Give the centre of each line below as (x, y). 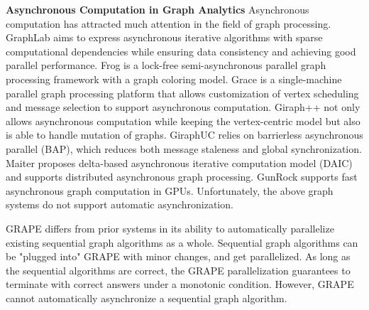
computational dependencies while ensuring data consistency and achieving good (181, 51)
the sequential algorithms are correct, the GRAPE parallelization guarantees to (178, 270)
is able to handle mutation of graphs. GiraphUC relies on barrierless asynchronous (184, 135)
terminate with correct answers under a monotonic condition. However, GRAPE (180, 284)
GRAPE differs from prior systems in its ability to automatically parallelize (170, 228)
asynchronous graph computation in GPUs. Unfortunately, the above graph (170, 190)
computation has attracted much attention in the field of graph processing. (169, 23)
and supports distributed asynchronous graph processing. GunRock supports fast (182, 177)
